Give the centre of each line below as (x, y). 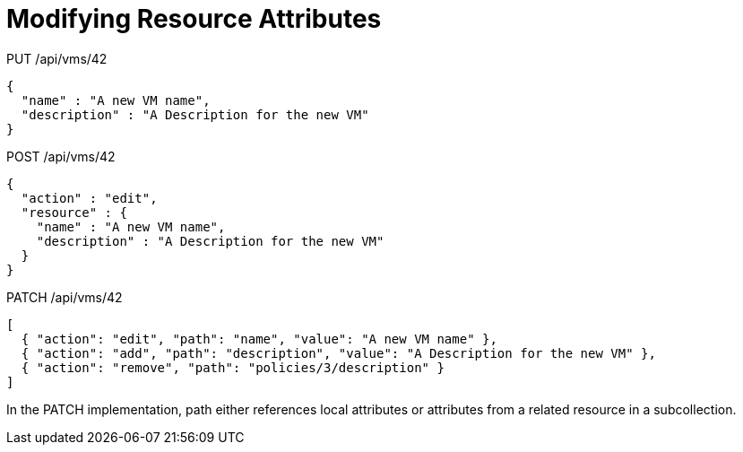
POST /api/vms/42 (61, 156)
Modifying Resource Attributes (194, 19)
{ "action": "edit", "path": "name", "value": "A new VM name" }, (259, 339)
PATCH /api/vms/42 (65, 297)
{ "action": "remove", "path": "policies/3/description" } (233, 367)
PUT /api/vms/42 (57, 58)
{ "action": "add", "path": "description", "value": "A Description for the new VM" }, (338, 353)
